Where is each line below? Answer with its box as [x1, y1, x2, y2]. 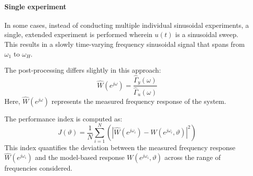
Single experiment [4, 1, 66, 11]
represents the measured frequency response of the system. [51, 96, 226, 106]
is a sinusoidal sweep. [175, 29, 238, 39]
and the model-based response [35, 152, 125, 162]
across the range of [164, 152, 221, 162]
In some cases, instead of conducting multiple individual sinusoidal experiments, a [4, 20, 249, 30]
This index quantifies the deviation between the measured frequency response [4, 142, 235, 153]
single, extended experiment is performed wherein [4, 29, 153, 39]
